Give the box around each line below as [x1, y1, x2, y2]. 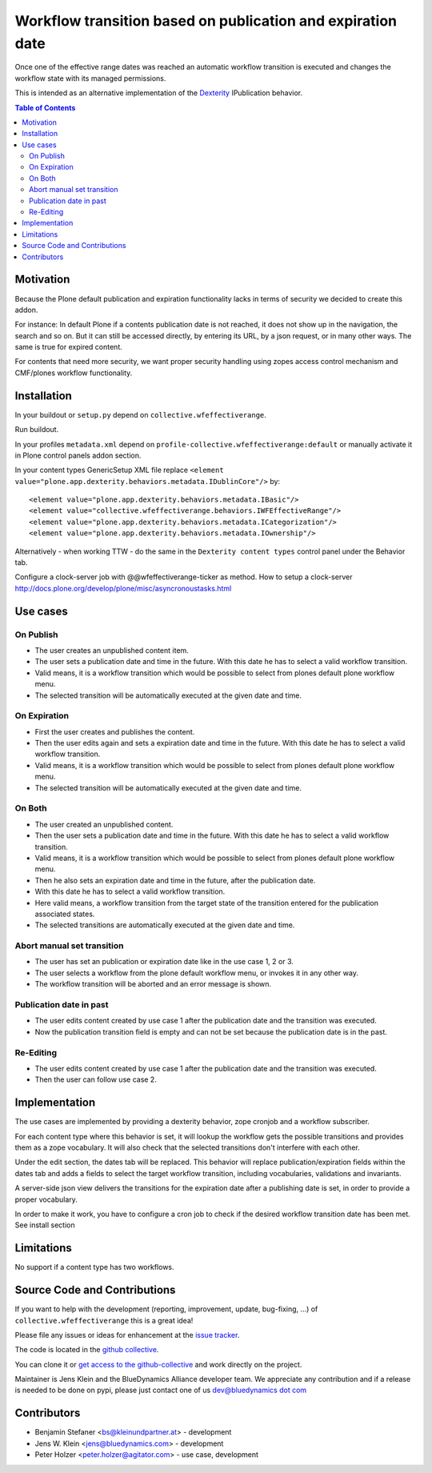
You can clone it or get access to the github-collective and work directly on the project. [14, 1359, 302, 1369]
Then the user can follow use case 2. [34, 1075, 158, 1084]
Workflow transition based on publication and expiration [14, 12, 398, 30]
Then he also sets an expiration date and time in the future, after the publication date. [34, 875, 316, 885]
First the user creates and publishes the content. [34, 726, 195, 736]
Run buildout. [14, 425, 59, 434]
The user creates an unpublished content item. [34, 645, 190, 655]
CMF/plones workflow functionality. [14, 368, 133, 378]
